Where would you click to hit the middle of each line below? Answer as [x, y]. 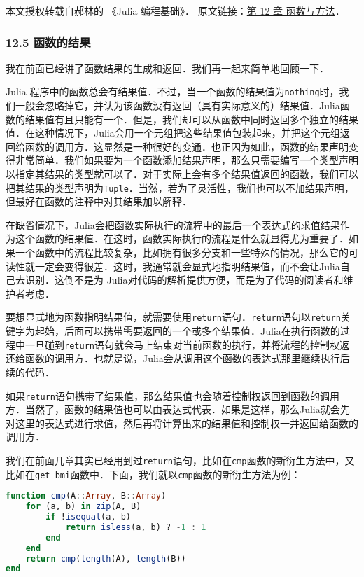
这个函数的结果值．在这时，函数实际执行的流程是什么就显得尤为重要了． [182, 238]
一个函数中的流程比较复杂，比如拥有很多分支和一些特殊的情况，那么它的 [182, 252]
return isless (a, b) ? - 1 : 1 [136, 527]
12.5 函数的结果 [48, 42]
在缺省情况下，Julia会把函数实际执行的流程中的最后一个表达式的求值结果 [173, 224]
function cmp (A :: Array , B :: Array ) [86, 496]
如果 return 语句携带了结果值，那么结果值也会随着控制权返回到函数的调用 [173, 395]
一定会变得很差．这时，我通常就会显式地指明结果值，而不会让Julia [187, 266]
